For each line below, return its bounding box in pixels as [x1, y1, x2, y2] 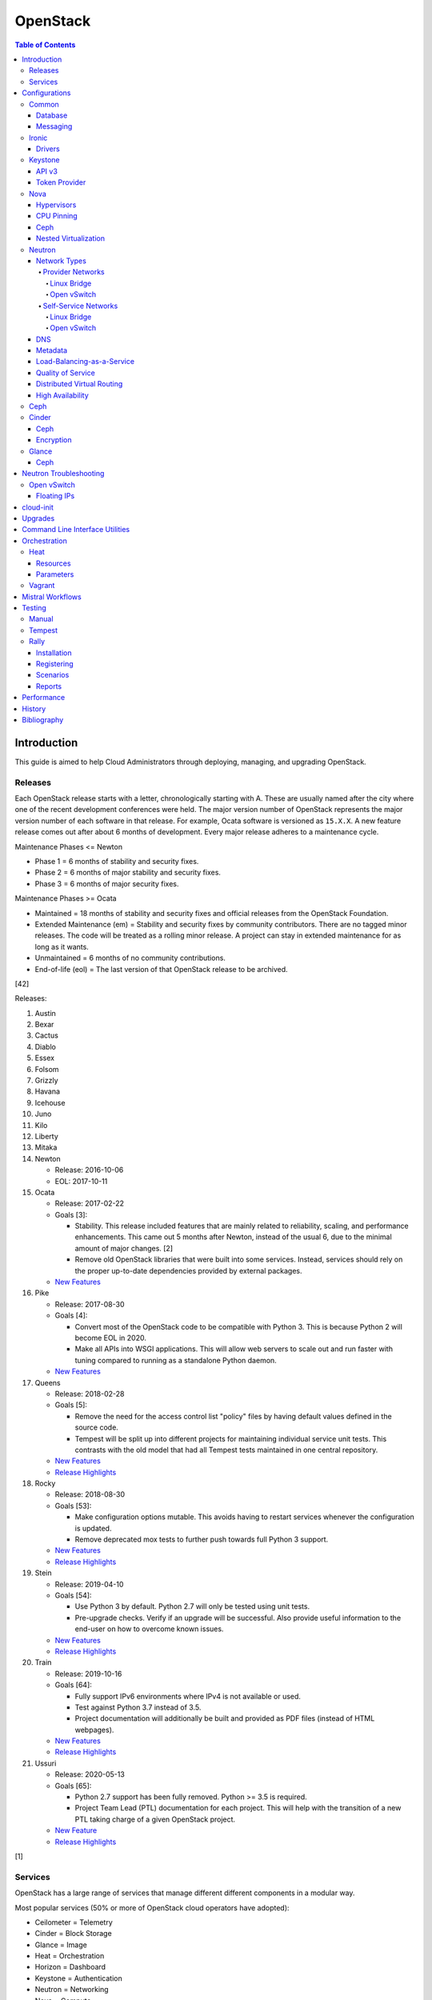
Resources [36, 558, 71, 568]
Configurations [22, 88, 71, 98]
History [22, 704, 46, 714]
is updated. [74, 1523, 112, 1533]
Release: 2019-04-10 [54, 1579, 124, 1589]
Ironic [29, 133, 48, 142]
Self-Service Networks [42, 301, 118, 310]
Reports [36, 681, 62, 691]
